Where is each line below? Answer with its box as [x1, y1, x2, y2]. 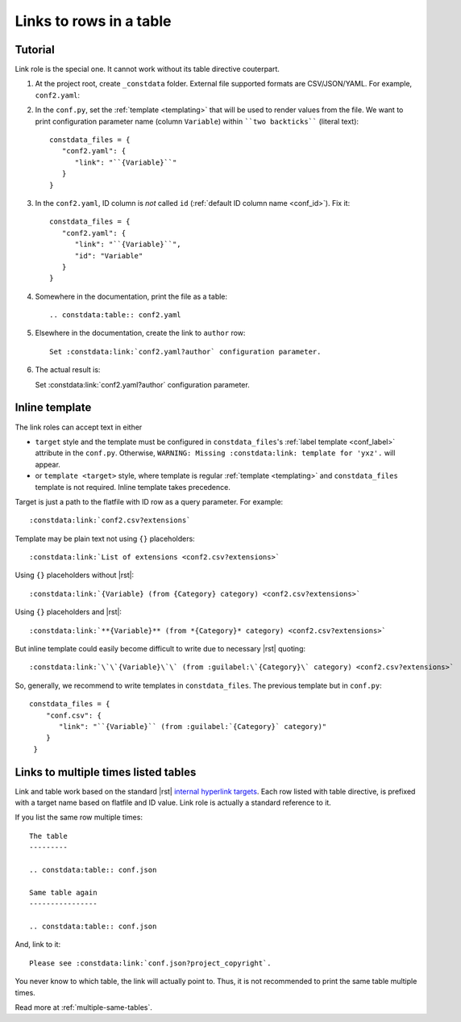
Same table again [29, 888, 98, 897]
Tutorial [15, 43, 56, 57]
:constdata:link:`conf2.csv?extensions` [29, 516, 191, 525]
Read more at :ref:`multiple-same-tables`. [15, 1002, 152, 1012]
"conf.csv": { [45, 710, 102, 720]
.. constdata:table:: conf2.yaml [49, 311, 181, 320]
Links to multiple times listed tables [15, 765, 197, 779]
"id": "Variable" [74, 251, 143, 260]
